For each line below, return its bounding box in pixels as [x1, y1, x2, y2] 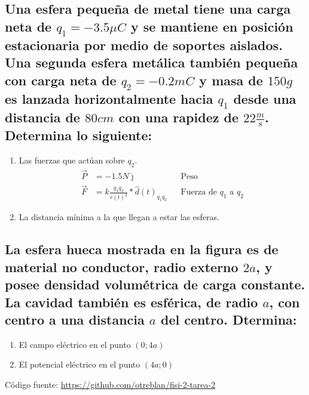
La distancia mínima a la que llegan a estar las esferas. [19, 211, 219, 223]
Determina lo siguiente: [5, 126, 152, 144]
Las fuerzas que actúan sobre [19, 154, 125, 166]
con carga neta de [5, 70, 117, 89]
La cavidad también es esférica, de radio [5, 292, 258, 311]
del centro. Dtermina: [160, 310, 297, 328]
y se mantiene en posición [131, 17, 293, 35]
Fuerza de [180, 188, 217, 197]
